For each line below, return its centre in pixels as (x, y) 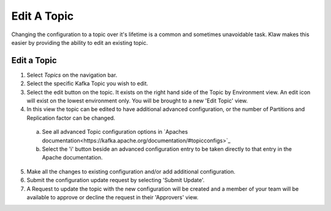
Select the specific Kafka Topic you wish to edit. (87, 83)
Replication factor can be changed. (71, 118)
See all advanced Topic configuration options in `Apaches (115, 132)
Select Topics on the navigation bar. (72, 75)
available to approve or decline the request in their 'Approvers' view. (112, 197)
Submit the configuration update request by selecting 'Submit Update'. (116, 180)
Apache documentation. (72, 158)
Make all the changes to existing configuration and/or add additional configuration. (131, 171)
